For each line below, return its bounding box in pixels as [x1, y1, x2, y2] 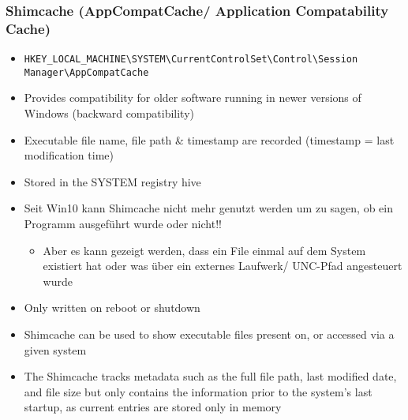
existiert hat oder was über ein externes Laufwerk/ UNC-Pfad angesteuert [43, 257, 402, 274]
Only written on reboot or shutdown [24, 299, 200, 316]
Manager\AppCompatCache [24, 66, 149, 78]
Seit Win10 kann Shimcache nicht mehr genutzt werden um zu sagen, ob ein [24, 200, 393, 216]
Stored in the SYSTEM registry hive [24, 173, 201, 189]
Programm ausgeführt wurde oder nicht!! [24, 216, 222, 232]
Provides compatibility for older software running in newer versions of [24, 89, 361, 106]
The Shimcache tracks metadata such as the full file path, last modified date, [24, 368, 397, 384]
